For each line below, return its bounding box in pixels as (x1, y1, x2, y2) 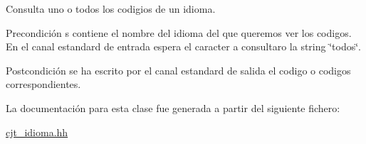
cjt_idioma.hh (6, 124, 68, 139)
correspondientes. (6, 77, 81, 92)
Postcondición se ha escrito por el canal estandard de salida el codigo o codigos (6, 62, 351, 77)
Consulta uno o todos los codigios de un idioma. (6, 1, 216, 16)
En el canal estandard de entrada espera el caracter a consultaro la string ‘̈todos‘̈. (6, 39, 362, 54)
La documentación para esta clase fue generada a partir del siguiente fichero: (6, 100, 340, 115)
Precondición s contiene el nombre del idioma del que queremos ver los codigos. (6, 25, 352, 40)
